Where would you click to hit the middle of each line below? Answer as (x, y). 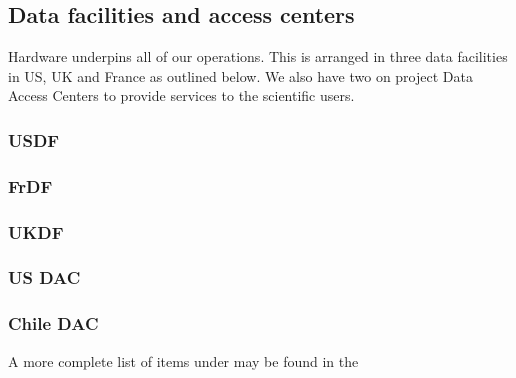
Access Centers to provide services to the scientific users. (181, 95)
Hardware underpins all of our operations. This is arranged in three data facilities (258, 56)
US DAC (44, 277)
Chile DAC (53, 323)
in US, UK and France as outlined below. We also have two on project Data (240, 75)
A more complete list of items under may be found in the (183, 360)
